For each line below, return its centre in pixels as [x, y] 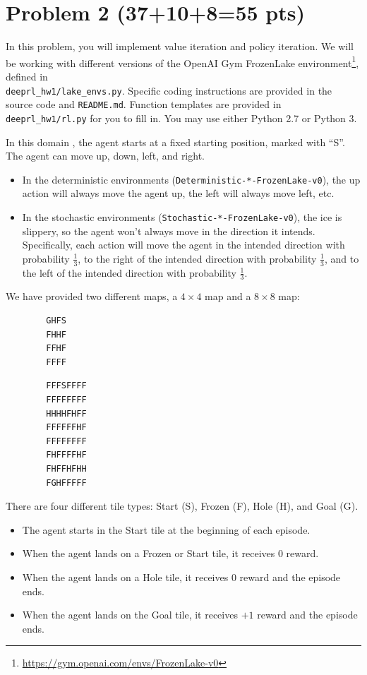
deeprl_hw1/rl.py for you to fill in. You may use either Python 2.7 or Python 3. [181, 118]
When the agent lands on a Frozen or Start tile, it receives [149, 553]
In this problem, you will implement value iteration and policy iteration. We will [180, 46]
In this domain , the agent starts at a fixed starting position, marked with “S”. [175, 142]
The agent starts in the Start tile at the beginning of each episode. [166, 529]
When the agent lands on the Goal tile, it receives [130, 615]
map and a [228, 296]
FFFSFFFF [66, 386]
